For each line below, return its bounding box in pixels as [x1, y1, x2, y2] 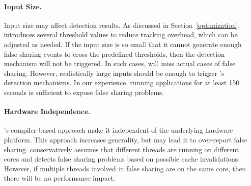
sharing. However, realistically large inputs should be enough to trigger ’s [4, 68, 224, 78]
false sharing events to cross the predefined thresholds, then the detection [4, 48, 225, 59]
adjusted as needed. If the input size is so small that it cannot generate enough [4, 39, 242, 49]
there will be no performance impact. [4, 173, 115, 183]
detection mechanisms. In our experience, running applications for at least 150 [4, 77, 240, 88]
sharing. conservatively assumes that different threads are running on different [4, 144, 239, 154]
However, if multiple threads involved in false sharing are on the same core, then [4, 163, 246, 173]
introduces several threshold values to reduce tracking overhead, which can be [4, 29, 238, 40]
